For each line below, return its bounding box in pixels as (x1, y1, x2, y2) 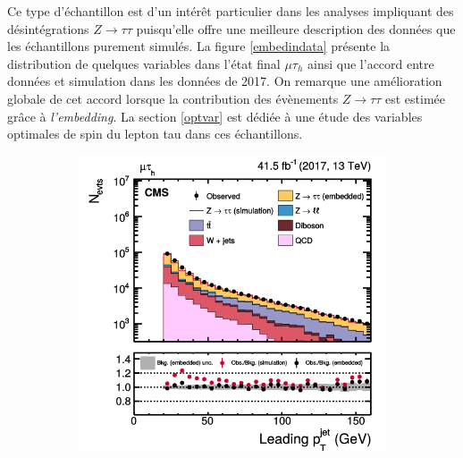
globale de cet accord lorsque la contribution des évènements (7, 89, 339, 107)
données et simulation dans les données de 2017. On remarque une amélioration (7, 72, 442, 90)
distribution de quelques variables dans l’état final (7, 54, 281, 72)
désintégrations (7, 19, 89, 38)
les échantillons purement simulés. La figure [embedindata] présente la (7, 37, 391, 55)
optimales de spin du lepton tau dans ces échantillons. (7, 124, 303, 143)
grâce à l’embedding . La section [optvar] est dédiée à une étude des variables (7, 106, 423, 125)
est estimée (385, 89, 446, 107)
